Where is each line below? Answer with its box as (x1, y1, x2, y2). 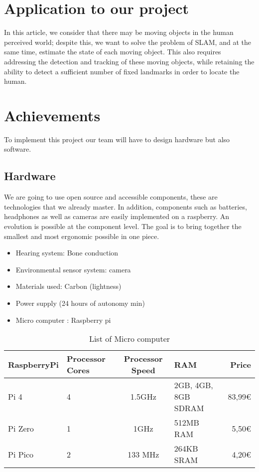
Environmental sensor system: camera (15, 264, 131, 274)
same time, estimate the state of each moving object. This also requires (4, 46, 221, 57)
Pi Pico (8, 448, 34, 460)
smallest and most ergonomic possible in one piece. (4, 231, 159, 241)
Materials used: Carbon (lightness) (15, 281, 122, 291)
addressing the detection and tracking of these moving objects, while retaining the (4, 56, 255, 66)
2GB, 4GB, (174, 379, 213, 391)
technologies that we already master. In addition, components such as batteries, (4, 201, 247, 212)
